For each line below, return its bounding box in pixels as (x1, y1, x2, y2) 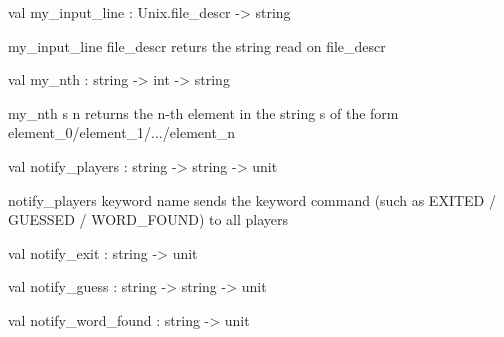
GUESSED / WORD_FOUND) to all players (8, 209, 289, 230)
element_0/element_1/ (8, 122, 152, 143)
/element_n (162, 122, 236, 143)
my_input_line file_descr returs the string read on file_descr (8, 35, 386, 56)
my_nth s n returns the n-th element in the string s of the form (8, 102, 399, 123)
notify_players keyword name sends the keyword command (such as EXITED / (8, 189, 496, 210)
